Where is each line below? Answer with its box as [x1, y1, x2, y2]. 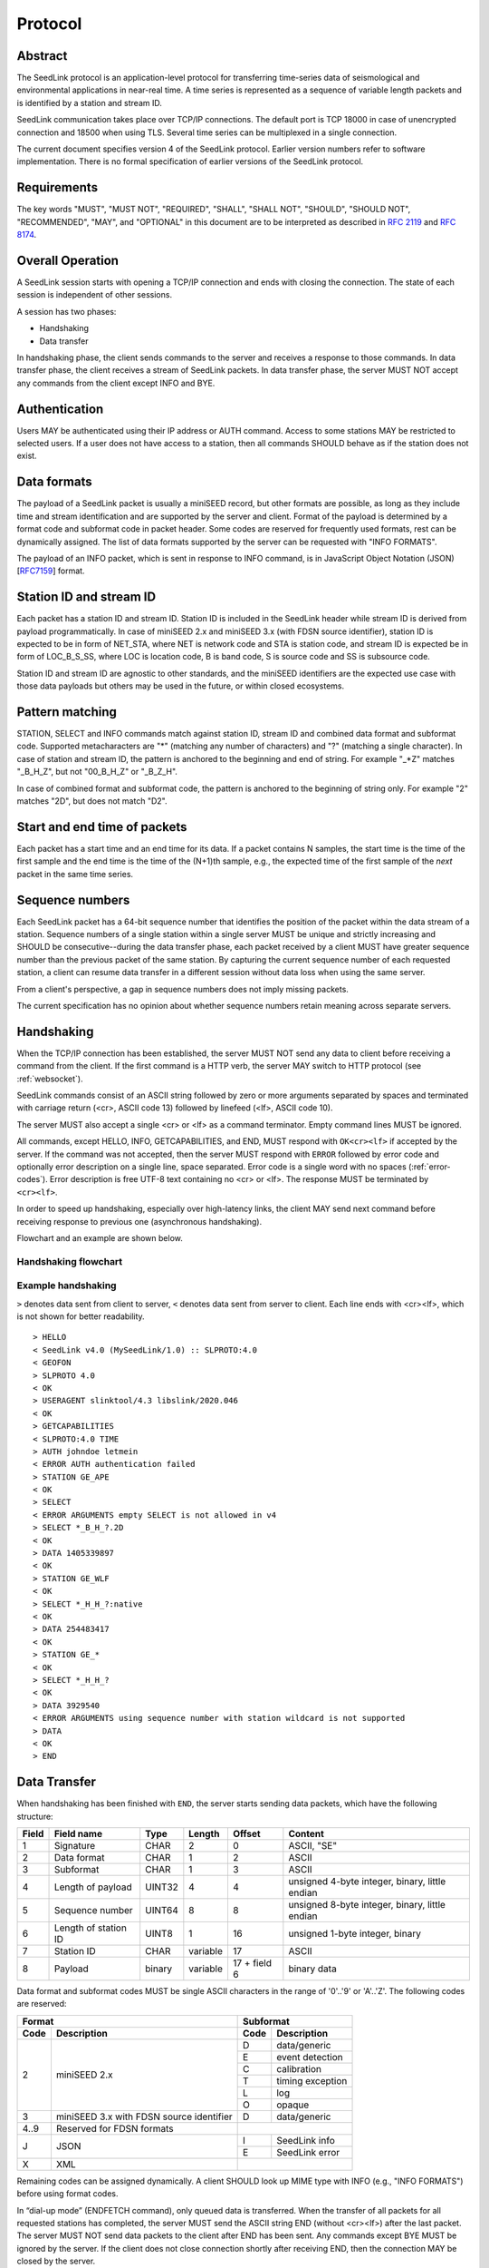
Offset [232, 1827, 262, 1840]
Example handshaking [16, 1279, 117, 1292]
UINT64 [145, 1903, 178, 1916]
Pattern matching [16, 704, 118, 719]
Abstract [16, 48, 68, 64]
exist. [16, 450, 37, 462]
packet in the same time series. [16, 868, 134, 879]
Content [288, 1827, 325, 1840]
